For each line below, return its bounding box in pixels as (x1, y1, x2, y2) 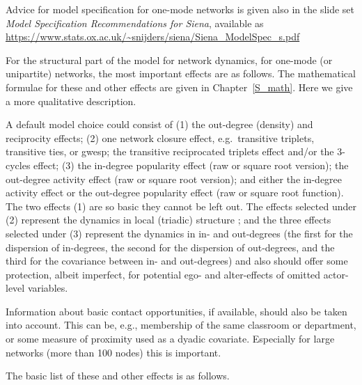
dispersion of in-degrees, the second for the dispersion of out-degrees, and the (6, 239, 335, 254)
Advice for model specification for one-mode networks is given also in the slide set (6, 2, 355, 16)
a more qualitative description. (6, 93, 136, 108)
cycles (6, 157, 31, 172)
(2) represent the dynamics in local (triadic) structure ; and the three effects (6, 212, 331, 227)
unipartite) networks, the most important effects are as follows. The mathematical (6, 66, 356, 81)
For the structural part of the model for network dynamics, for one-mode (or (6, 52, 333, 67)
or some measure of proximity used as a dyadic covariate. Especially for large (6, 331, 335, 346)
